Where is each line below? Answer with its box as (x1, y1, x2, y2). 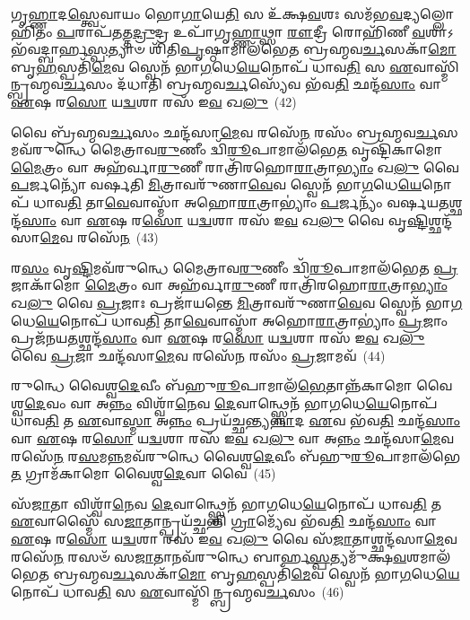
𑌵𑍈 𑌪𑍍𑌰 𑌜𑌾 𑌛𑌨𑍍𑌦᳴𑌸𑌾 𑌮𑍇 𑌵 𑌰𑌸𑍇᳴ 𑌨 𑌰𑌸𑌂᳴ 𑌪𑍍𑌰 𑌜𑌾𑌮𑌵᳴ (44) (11, 345, 386, 364)
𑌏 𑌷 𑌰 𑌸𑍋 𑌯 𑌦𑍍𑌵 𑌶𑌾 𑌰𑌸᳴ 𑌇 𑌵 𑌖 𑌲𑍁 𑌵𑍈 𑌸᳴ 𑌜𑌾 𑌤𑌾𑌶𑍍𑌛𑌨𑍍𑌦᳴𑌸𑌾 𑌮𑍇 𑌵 (11, 529, 457, 548)
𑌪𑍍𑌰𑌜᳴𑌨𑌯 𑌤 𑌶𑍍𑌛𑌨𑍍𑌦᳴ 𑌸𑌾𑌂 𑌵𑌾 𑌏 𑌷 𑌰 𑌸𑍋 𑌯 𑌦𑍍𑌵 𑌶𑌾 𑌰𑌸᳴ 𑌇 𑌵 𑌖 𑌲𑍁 (11, 328, 425, 347)
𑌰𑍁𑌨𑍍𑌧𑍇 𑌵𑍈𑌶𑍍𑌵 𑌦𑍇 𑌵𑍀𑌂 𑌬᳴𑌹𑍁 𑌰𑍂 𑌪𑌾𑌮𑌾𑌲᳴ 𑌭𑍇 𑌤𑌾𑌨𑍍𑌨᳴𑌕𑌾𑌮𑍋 (11, 376, 413, 395)
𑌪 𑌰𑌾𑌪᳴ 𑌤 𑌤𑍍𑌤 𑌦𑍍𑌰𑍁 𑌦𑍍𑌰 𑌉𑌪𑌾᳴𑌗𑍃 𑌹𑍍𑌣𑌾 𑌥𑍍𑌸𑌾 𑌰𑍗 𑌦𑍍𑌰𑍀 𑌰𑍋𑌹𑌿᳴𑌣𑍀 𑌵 (57, 22, 426, 40)
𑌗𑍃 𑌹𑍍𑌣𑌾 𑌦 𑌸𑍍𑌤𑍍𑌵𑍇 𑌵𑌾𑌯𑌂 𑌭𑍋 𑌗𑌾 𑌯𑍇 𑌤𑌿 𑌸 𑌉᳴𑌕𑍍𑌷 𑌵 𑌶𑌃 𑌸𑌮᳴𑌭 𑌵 (11, 4, 403, 22)
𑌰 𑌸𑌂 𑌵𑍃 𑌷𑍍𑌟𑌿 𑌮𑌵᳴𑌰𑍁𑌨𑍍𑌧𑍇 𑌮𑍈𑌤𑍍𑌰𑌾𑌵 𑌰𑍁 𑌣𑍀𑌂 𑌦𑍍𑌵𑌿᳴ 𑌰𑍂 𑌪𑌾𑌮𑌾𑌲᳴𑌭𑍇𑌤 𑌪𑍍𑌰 (11, 258, 458, 276)
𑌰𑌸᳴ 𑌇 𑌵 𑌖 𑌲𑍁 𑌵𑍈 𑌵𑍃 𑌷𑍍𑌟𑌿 (238, 210, 429, 229)
